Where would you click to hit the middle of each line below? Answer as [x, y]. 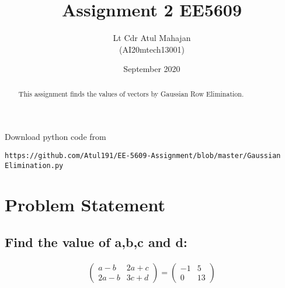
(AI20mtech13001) [152, 49]
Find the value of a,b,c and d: [96, 242]
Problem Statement [85, 205]
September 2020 [152, 69]
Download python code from [55, 137]
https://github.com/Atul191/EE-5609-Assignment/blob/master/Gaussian [143, 155]
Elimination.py [34, 165]
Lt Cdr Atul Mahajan [152, 38]
